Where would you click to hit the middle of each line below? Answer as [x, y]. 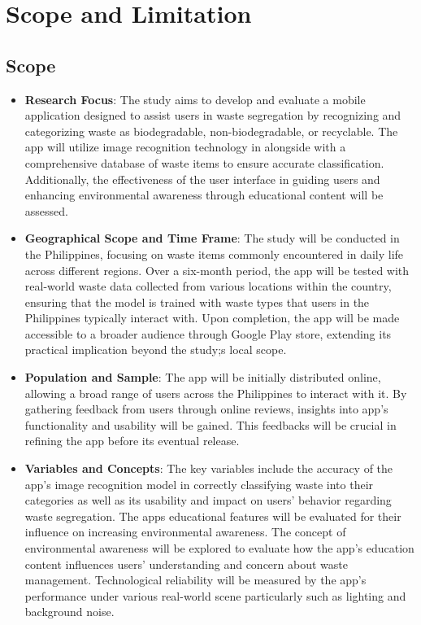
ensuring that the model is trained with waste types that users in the [197, 302]
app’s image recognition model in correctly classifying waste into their [199, 484]
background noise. [69, 612]
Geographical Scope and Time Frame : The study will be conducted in [212, 238]
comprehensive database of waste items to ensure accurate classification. [204, 162]
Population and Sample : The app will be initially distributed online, [203, 377]
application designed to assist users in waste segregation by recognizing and [213, 115]
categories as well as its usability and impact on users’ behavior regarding [208, 500]
